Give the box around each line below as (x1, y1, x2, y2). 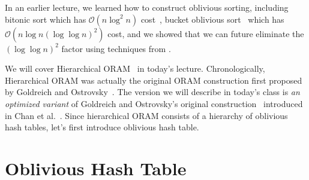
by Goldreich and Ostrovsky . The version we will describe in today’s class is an (5, 86, 300, 98)
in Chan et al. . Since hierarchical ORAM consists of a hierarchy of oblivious (5, 109, 288, 121)
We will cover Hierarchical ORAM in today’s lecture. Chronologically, (5, 62, 265, 75)
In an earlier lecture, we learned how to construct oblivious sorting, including (5, 1, 289, 13)
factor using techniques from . (61, 42, 171, 54)
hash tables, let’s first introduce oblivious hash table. (5, 121, 199, 133)
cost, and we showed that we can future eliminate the (107, 27, 304, 39)
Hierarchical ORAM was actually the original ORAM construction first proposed (5, 74, 302, 86)
